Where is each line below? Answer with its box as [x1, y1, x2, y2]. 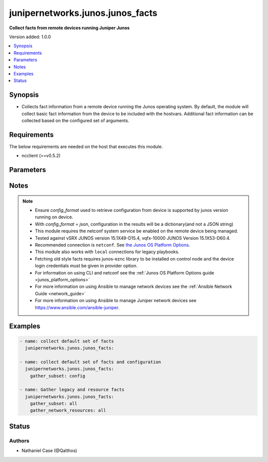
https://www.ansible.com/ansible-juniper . [35, 304, 120, 310]
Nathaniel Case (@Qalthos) [21, 448, 77, 454]
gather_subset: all [30, 401, 78, 406]
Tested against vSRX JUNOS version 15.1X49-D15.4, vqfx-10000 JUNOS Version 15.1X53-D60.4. [35, 235, 231, 241]
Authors [9, 437, 30, 444]
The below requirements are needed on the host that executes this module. [9, 143, 163, 149]
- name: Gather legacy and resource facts [19, 387, 125, 393]
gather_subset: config [30, 373, 85, 379]
